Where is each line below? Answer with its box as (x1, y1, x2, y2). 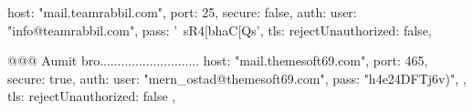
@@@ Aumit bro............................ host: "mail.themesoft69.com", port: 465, (7, 51, 428, 70)
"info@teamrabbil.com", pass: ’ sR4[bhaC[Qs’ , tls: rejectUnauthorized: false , (7, 20, 432, 39)
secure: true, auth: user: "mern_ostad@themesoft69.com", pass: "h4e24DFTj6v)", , (7, 68, 467, 87)
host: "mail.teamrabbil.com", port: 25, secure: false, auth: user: (7, 3, 357, 21)
